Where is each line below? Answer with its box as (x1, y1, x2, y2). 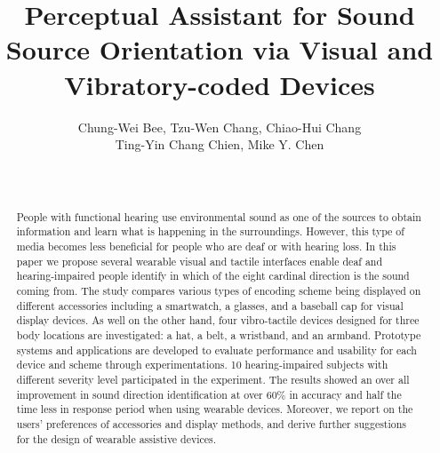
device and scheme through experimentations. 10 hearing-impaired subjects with (16, 357, 388, 372)
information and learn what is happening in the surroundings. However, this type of (16, 224, 404, 239)
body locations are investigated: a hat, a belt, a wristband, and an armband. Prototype (16, 327, 421, 342)
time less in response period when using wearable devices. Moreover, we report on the (16, 401, 413, 417)
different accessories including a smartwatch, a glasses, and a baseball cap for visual (16, 298, 404, 313)
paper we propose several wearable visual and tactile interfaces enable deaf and (16, 253, 383, 268)
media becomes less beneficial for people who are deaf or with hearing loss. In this (16, 238, 396, 253)
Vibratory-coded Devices (64, 66, 375, 102)
